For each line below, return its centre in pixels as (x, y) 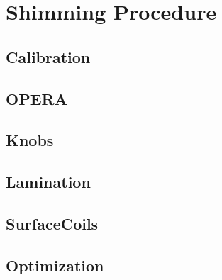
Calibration (48, 56)
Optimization (55, 265)
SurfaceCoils (52, 223)
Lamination (48, 182)
